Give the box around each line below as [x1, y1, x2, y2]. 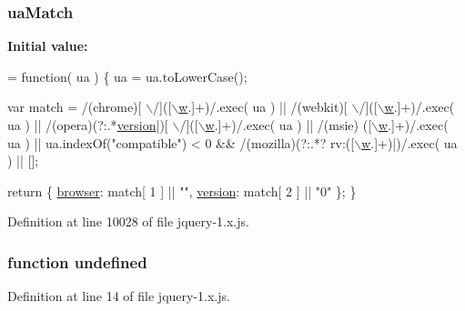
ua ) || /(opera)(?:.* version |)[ [7, 115, 168, 134]
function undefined [7, 250, 147, 273]
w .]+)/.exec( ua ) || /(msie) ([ [205, 115, 372, 134]
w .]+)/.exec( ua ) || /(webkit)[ [178, 97, 348, 116]
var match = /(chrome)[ [7, 97, 142, 116]
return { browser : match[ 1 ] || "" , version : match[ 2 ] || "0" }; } [7, 181, 357, 200]
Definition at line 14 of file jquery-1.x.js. [7, 286, 230, 306]
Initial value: [7, 36, 88, 55]
